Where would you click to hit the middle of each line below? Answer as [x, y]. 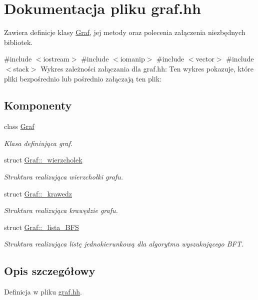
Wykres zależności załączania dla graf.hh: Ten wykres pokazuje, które [147, 68]
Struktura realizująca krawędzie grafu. [61, 210]
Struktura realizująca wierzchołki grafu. [63, 177]
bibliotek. [18, 42]
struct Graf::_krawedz [38, 193]
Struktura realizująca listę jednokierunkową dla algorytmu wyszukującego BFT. [124, 244]
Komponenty [38, 105]
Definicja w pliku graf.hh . [43, 292]
